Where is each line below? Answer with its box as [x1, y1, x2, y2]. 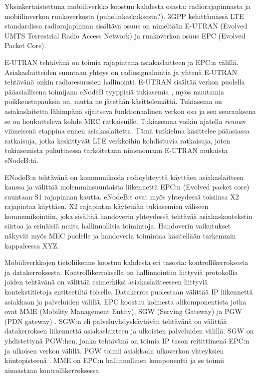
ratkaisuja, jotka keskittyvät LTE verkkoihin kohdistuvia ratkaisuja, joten [4, 135, 231, 145]
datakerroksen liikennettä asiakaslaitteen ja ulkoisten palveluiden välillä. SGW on [4, 325, 254, 336]
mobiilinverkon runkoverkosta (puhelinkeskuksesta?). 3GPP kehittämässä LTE [4, 10, 244, 21]
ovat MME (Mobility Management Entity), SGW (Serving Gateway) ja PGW [4, 306, 242, 316]
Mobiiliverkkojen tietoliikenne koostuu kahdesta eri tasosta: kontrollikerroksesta [4, 257, 249, 267]
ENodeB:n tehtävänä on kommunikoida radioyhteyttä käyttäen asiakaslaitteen [4, 171, 244, 182]
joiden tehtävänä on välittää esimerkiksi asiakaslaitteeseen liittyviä [4, 276, 208, 287]
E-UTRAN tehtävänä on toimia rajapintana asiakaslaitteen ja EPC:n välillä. [4, 56, 239, 67]
